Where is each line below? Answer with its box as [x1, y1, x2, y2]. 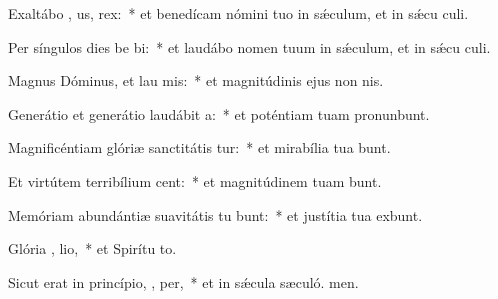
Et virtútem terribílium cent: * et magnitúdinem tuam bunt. [8, 170, 382, 191]
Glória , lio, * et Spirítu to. [8, 238, 177, 259]
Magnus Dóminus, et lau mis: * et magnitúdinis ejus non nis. [8, 70, 384, 91]
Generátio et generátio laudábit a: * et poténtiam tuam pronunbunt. [8, 103, 430, 124]
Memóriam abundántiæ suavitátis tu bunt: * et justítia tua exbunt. [8, 204, 423, 225]
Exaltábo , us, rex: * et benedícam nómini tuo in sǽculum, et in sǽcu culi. [8, 3, 469, 23]
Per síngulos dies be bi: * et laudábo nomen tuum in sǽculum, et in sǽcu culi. [8, 36, 491, 57]
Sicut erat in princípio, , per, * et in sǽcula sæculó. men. [8, 271, 359, 292]
